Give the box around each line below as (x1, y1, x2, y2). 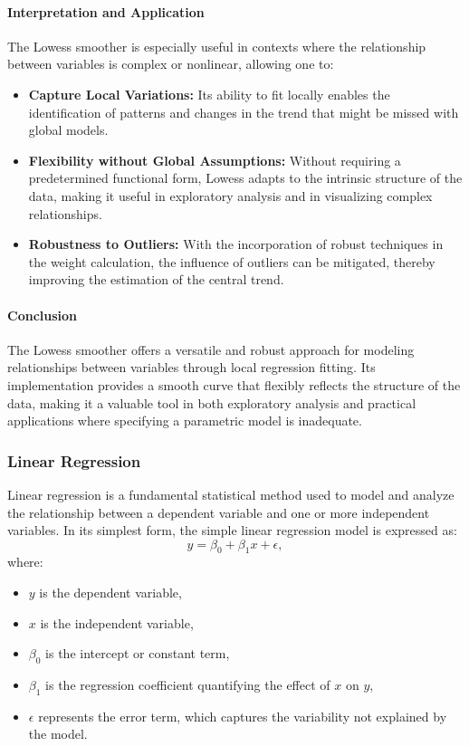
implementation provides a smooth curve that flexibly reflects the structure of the (7, 375, 461, 394)
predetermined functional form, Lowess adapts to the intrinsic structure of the (28, 168, 463, 187)
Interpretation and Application (7, 2, 205, 21)
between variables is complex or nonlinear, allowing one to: (7, 54, 334, 73)
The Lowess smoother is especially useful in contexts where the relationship (7, 36, 426, 55)
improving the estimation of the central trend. (28, 270, 284, 289)
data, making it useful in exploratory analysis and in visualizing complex (28, 186, 433, 205)
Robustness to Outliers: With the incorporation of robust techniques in (28, 234, 444, 253)
